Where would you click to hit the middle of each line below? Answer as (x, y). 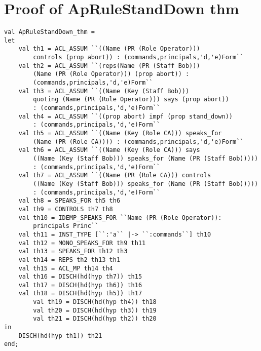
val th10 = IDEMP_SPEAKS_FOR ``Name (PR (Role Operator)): (120, 218)
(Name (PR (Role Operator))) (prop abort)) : (111, 74)
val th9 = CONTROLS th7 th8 (66, 209)
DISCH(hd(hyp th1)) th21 (60, 336)
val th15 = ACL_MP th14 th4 (66, 268)
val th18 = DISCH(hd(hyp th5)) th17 (80, 294)
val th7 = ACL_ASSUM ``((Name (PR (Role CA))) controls (115, 175)
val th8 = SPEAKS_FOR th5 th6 (69, 201)
